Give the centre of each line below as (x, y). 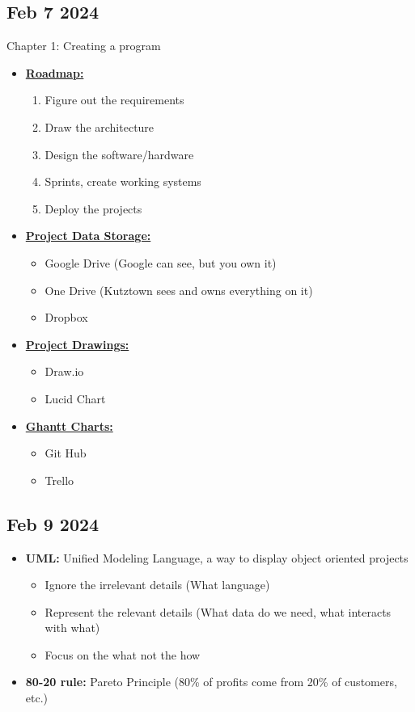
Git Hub (66, 453)
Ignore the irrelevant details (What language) (157, 585)
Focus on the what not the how (123, 654)
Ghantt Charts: (69, 426)
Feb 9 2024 (53, 523)
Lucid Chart (75, 398)
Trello (59, 480)
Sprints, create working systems (123, 181)
